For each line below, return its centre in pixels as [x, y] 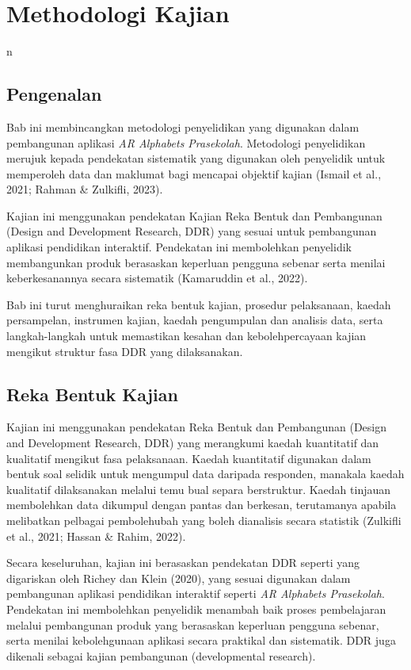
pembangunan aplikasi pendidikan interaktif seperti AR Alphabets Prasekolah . [196, 593]
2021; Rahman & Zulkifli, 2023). [85, 189]
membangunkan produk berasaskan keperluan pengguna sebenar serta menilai [196, 262]
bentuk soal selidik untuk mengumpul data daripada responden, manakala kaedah [205, 474]
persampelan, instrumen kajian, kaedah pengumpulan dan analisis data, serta [195, 320]
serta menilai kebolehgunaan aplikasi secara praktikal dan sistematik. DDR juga [201, 640]
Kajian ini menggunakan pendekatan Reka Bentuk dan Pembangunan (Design [197, 427]
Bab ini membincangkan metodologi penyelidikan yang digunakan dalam [183, 126]
